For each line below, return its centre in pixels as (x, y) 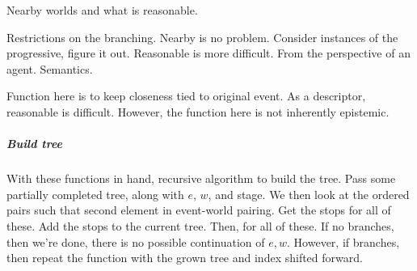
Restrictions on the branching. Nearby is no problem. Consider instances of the (202, 37)
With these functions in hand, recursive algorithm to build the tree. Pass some (201, 178)
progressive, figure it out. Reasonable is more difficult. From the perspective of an (208, 53)
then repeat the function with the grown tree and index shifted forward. (185, 258)
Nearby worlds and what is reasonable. (102, 10)
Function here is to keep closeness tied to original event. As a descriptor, (186, 96)
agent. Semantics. (50, 68)
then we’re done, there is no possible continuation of (136, 241)
